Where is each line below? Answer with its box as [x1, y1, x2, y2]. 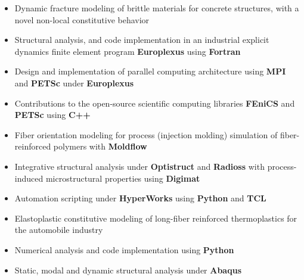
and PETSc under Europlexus [14, 76, 134, 89]
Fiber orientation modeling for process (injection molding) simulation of [14, 128, 278, 141]
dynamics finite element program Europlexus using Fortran [14, 45, 241, 57]
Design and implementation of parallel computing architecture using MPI [14, 65, 286, 77]
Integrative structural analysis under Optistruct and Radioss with [14, 160, 265, 172]
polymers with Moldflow [53, 140, 147, 153]
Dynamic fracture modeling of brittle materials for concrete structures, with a [14, 2, 299, 14]
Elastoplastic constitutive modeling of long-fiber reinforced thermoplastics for [14, 211, 297, 224]
